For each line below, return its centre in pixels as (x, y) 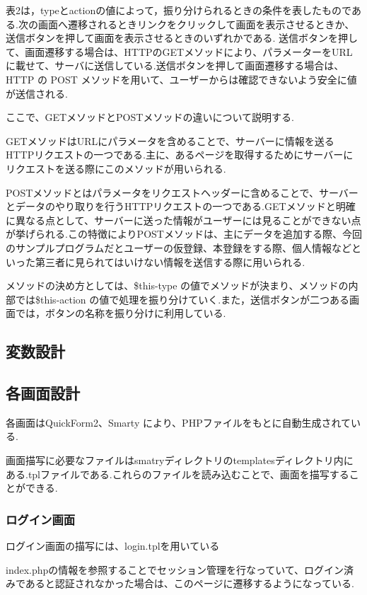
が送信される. (37, 93)
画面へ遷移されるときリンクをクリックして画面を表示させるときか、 (196, 24)
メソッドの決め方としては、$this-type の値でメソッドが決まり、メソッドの (177, 285)
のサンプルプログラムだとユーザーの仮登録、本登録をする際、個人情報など (179, 247)
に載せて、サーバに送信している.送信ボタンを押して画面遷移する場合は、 (175, 65)
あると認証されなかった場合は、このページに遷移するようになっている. (190, 583)
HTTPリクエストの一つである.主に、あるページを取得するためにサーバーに (180, 155)
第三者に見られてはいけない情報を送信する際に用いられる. (170, 261)
